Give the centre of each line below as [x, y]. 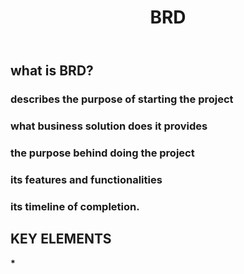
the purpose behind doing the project [102, 153]
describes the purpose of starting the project [122, 99]
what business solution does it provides [109, 126]
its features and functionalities [86, 179]
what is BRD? [52, 71]
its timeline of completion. [75, 206]
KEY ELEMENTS [61, 239]
